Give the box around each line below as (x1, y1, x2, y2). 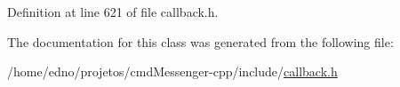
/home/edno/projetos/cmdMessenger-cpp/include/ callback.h (7, 62, 338, 81)
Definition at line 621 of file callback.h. (7, 3, 219, 20)
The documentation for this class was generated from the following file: (7, 32, 394, 51)
